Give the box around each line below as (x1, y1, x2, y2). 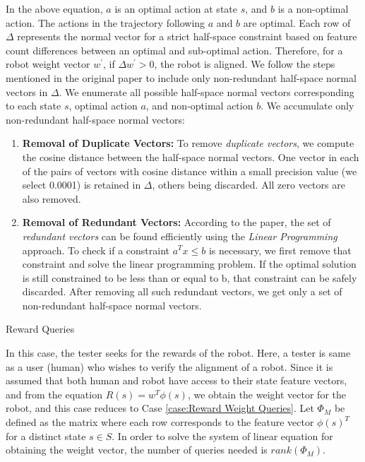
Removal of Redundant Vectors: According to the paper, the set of (22, 215, 331, 230)
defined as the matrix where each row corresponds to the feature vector (6, 415, 314, 430)
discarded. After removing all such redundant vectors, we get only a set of (22, 284, 342, 299)
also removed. (22, 191, 81, 206)
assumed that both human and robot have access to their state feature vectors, (6, 373, 347, 388)
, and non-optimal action (145, 98, 253, 113)
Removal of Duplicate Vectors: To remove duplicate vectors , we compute (22, 136, 354, 150)
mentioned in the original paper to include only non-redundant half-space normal (6, 70, 357, 85)
